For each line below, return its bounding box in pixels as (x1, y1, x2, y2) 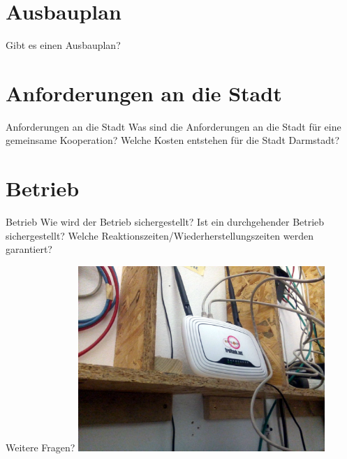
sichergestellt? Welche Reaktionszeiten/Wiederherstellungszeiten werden (6, 228, 313, 242)
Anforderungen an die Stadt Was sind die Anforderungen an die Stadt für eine (6, 119, 341, 133)
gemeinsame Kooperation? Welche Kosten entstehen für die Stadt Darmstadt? (6, 133, 340, 147)
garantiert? (6, 242, 52, 256)
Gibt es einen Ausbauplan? (6, 38, 121, 52)
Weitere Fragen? (6, 439, 75, 454)
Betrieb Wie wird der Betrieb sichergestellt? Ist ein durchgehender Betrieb (6, 214, 325, 229)
